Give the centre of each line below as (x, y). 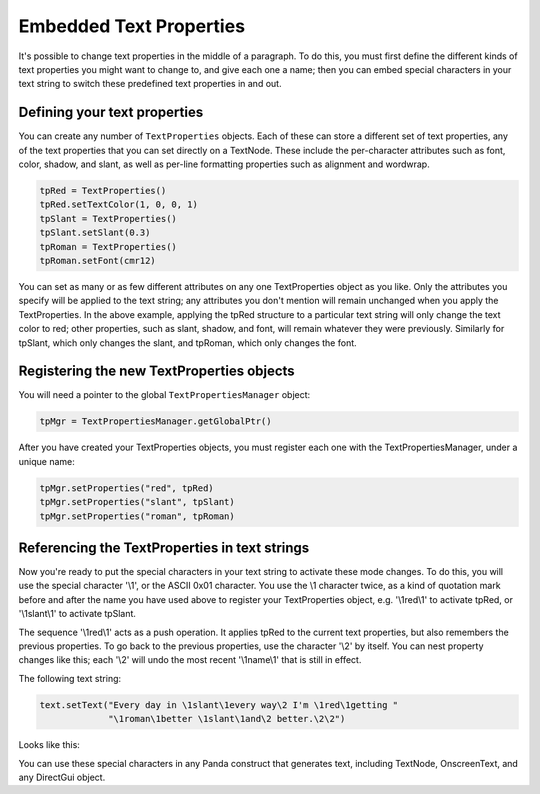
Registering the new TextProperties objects (156, 371)
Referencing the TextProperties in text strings (164, 547)
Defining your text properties (111, 112)
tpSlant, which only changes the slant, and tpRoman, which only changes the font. (187, 342)
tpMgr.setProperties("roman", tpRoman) (137, 516)
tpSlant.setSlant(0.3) (95, 233)
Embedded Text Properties (131, 26)
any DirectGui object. (62, 777)
